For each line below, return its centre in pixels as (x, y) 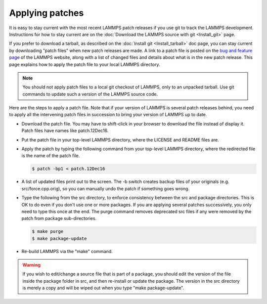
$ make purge (48, 232)
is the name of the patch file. (51, 156)
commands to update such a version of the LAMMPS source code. (90, 94)
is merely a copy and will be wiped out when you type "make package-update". (103, 288)
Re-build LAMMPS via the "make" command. (67, 251)
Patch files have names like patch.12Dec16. (65, 130)
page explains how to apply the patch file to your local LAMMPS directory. (85, 64)
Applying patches (46, 13)
